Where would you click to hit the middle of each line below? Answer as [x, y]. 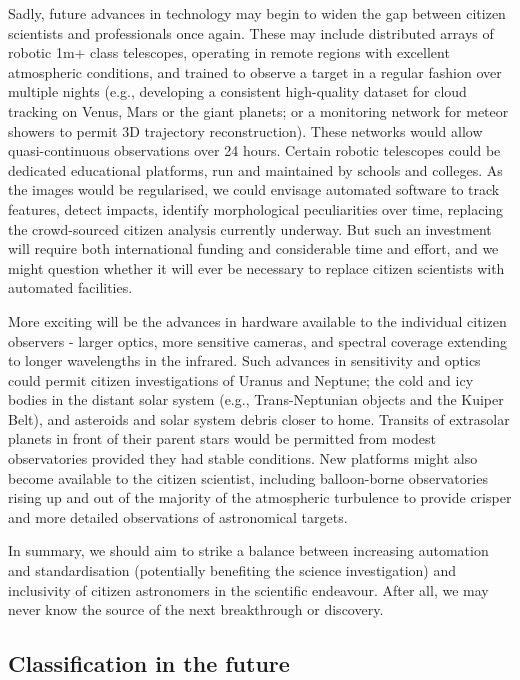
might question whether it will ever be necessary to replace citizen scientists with [256, 267]
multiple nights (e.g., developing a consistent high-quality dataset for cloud [237, 91]
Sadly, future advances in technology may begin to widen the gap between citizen [257, 13]
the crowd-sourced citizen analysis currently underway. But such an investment [250, 228]
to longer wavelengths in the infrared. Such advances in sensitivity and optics [244, 360]
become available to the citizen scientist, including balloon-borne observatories [248, 477]
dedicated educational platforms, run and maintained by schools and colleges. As [255, 169]
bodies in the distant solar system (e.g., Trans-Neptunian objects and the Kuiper [256, 399]
